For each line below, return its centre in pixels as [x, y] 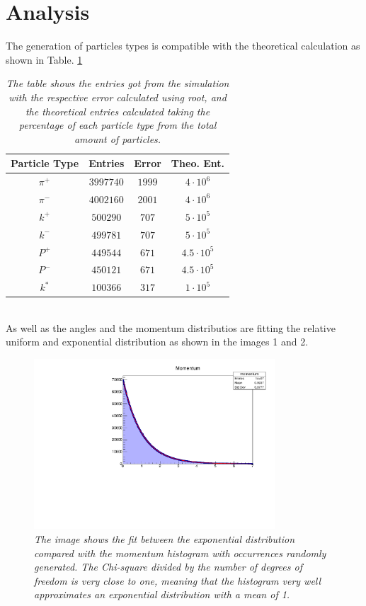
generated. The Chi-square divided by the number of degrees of [168, 567]
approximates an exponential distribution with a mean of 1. [162, 594]
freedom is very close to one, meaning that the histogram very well [178, 580]
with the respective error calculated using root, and [118, 97]
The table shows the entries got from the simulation [118, 83]
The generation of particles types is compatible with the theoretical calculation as [183, 46]
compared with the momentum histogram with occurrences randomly [180, 553]
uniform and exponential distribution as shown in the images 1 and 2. [157, 342]
